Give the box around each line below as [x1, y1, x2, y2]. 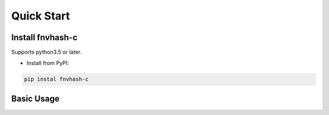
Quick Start [11, 9, 70, 23]
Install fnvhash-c [11, 32, 78, 43]
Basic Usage [11, 93, 60, 103]
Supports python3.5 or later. [11, 49, 82, 56]
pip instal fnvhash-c [24, 76, 89, 83]
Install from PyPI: [26, 60, 69, 67]
